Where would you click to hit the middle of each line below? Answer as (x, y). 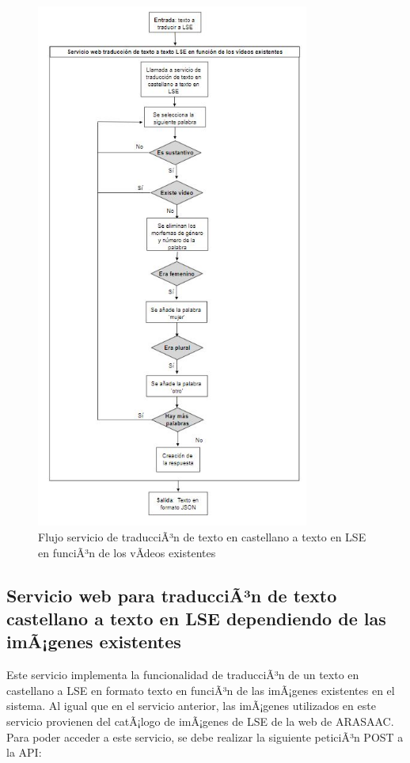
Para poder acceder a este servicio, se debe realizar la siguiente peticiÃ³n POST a (205, 736)
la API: (24, 752)
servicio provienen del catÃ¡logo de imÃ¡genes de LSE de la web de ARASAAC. (200, 721)
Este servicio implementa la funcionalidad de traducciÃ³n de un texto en (183, 675)
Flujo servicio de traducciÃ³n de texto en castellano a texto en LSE (202, 536)
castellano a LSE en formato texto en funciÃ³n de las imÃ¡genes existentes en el (201, 690)
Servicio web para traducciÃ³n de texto (172, 595)
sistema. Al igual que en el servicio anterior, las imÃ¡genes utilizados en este (191, 706)
